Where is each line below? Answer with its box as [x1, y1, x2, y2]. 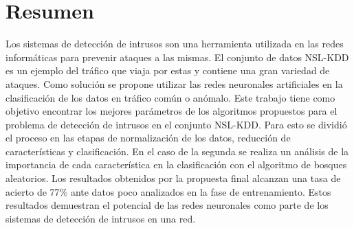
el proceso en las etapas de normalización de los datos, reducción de [5, 130, 291, 145]
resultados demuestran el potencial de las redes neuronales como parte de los [5, 198, 329, 212]
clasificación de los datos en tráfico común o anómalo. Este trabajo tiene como [5, 90, 335, 104]
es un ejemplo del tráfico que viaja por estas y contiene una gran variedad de [5, 63, 330, 78]
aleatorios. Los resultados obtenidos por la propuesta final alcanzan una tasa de [5, 171, 341, 185]
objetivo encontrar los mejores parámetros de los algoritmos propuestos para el [5, 104, 338, 118]
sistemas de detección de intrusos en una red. [5, 211, 196, 225]
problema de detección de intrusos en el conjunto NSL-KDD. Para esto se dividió [5, 117, 347, 131]
